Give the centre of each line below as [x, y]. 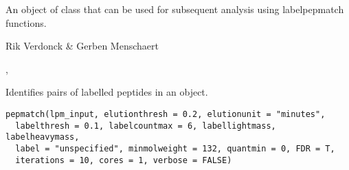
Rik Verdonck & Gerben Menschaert [82, 46]
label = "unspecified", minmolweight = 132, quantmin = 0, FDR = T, [175, 148]
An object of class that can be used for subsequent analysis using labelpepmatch [175, 9]
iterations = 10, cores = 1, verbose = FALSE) [124, 160]
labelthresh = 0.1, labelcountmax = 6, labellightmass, [146, 126]
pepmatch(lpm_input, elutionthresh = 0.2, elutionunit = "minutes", [166, 114]
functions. [26, 22]
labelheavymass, [43, 137]
